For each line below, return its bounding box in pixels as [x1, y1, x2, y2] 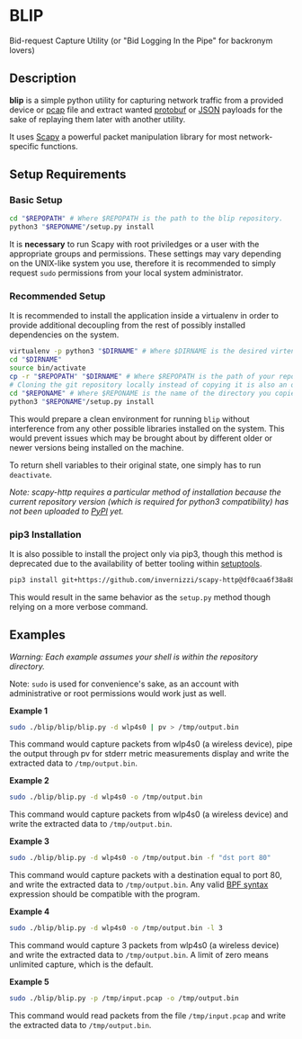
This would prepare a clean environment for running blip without [9, 413, 250, 424]
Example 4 [9, 906, 50, 918]
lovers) [9, 44, 36, 55]
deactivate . [9, 469, 52, 479]
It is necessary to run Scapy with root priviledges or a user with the [9, 239, 260, 250]
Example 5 [9, 977, 49, 988]
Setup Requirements [9, 167, 127, 183]
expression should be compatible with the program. [9, 889, 200, 900]
